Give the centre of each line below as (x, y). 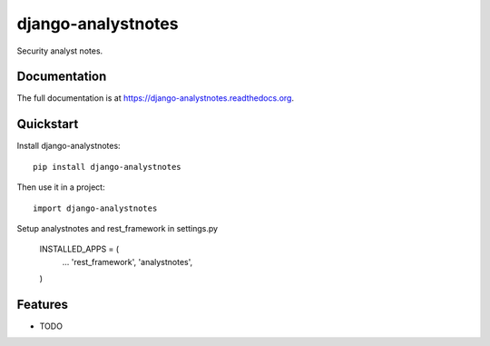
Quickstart (48, 124)
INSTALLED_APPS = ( (79, 249)
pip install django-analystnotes (107, 167)
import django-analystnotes (95, 208)
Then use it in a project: (61, 187)
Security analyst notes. (60, 51)
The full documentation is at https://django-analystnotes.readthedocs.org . (156, 98)
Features (42, 304)
